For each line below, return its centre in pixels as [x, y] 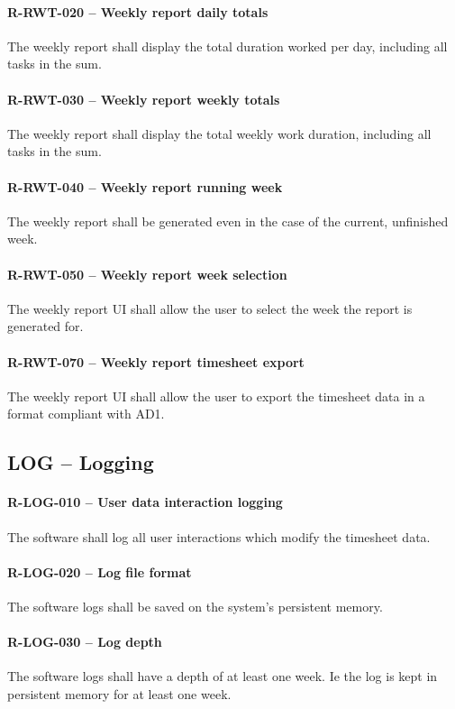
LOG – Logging [81, 462]
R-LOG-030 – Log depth [85, 642]
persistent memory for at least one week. [119, 693]
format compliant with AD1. [86, 414]
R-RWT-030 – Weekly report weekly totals [144, 99]
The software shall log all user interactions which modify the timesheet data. [219, 536]
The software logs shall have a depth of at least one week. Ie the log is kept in [223, 676]
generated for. [45, 326]
